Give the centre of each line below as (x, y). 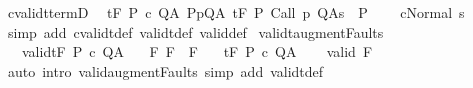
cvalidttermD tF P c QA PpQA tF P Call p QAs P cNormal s (236, 12)
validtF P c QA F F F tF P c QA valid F (197, 51)
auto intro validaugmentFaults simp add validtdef (165, 70)
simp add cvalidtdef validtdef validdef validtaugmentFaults (195, 31)
